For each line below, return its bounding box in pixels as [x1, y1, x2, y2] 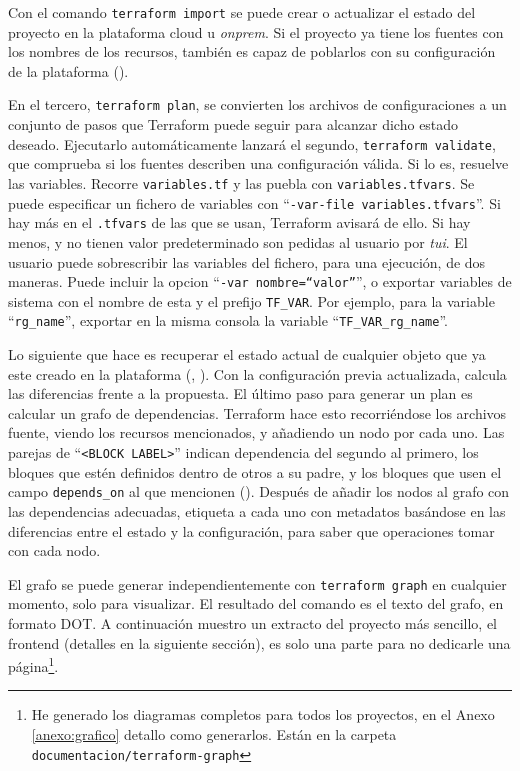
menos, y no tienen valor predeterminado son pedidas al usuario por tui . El [8, 231, 468, 252]
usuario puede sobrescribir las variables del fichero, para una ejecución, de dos [8, 251, 486, 272]
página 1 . [8, 653, 59, 676]
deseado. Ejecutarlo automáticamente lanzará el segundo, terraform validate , [8, 133, 496, 154]
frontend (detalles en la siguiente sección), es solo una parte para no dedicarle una [8, 632, 511, 653]
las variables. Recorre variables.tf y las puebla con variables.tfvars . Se [8, 172, 475, 193]
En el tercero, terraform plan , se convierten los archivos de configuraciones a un [8, 94, 507, 115]
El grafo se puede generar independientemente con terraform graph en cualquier [8, 573, 507, 594]
